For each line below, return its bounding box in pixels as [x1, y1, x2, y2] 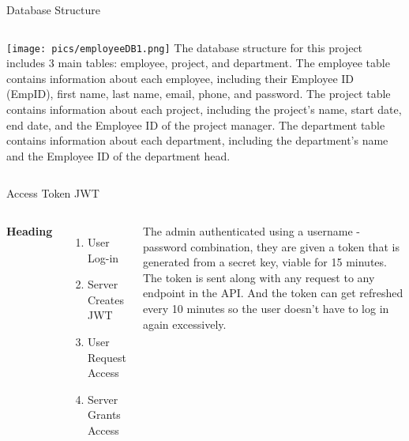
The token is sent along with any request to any [142, 269, 375, 285]
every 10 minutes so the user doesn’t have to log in [142, 300, 389, 316]
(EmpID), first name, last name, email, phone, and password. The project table [6, 85, 391, 102]
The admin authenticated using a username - [142, 223, 361, 239]
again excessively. [142, 315, 227, 332]
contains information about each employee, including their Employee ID [6, 70, 355, 86]
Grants [88, 406, 121, 423]
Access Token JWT [6, 185, 99, 202]
